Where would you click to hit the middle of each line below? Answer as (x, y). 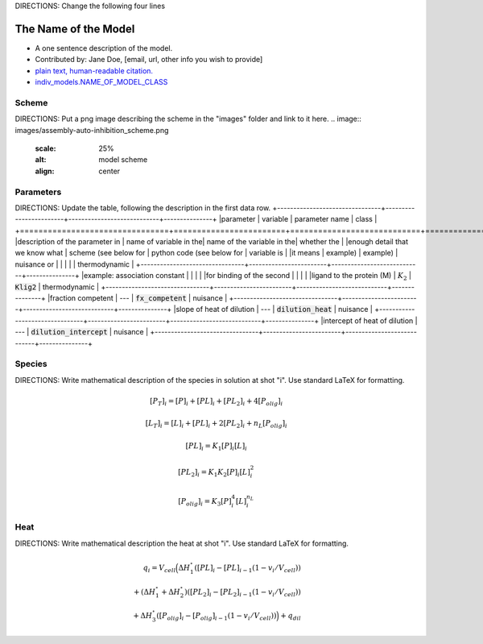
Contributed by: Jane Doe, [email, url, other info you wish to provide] (149, 60)
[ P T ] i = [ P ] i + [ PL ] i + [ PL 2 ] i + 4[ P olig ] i (217, 401)
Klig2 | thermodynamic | (57, 287)
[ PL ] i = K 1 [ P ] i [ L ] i (216, 447)
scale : (45, 148)
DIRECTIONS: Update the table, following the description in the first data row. (143, 208)
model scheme (123, 160)
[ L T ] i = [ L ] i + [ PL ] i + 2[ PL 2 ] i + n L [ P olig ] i (216, 425)
